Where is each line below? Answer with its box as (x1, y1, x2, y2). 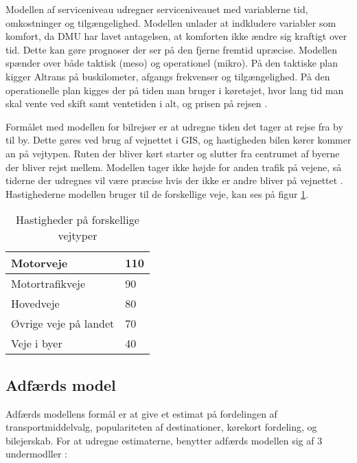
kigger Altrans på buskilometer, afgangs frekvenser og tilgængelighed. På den (5, 69, 330, 83)
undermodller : (5, 447, 67, 461)
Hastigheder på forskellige (16, 212, 139, 228)
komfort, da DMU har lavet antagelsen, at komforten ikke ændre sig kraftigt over (5, 29, 347, 43)
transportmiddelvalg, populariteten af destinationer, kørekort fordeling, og (5, 420, 317, 434)
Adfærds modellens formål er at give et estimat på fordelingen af (5, 406, 277, 420)
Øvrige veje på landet (11, 315, 115, 332)
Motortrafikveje (11, 275, 86, 292)
